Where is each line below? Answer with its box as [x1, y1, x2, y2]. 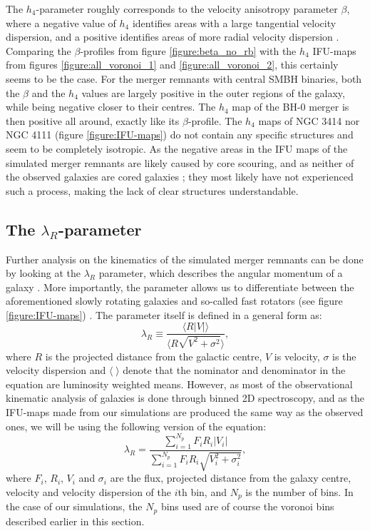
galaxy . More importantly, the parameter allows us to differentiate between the [6, 279, 354, 294]
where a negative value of [6, 15, 116, 30]
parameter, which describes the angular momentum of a [98, 265, 343, 280]
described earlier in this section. [6, 513, 145, 528]
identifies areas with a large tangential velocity [132, 15, 336, 30]
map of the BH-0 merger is [232, 99, 349, 114]
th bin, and [178, 484, 227, 499]
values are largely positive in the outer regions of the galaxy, [81, 85, 345, 100]
